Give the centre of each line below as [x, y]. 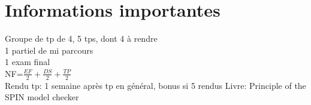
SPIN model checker [42, 97]
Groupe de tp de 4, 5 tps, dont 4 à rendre [81, 38]
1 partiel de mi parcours [49, 50]
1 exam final [28, 62]
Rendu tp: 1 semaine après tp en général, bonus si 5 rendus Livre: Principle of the [155, 85]
